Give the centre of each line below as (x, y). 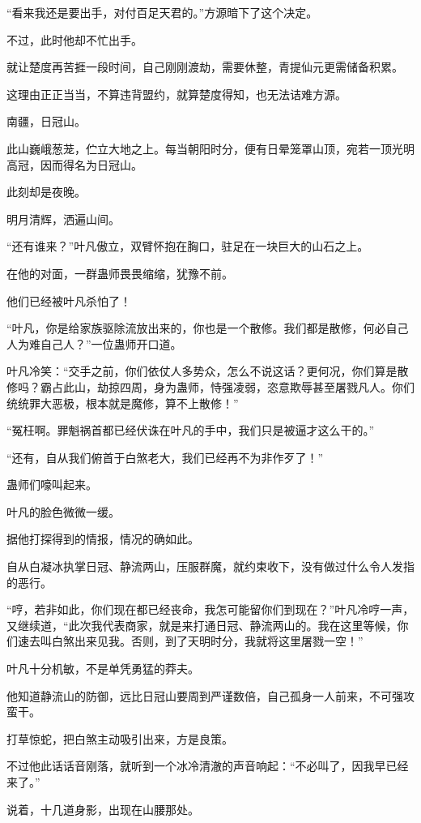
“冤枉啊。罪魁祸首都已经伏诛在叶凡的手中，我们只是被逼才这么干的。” (191, 430)
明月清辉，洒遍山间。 (63, 219)
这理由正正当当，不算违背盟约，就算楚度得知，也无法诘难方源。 (176, 94)
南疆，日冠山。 (46, 121)
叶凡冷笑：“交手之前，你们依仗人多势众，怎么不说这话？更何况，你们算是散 (208, 371)
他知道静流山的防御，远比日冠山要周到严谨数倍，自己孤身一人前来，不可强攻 (210, 695)
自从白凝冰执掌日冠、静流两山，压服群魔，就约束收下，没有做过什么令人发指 (210, 566)
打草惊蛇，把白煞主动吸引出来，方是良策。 (120, 738)
